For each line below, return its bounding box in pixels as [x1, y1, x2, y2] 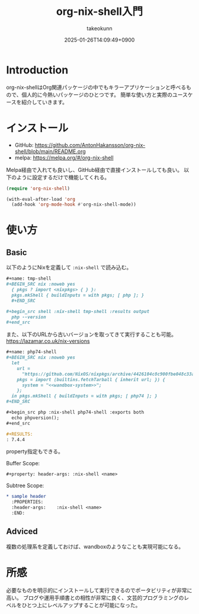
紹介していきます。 [21, 98, 68, 105]
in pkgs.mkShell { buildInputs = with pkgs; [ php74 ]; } [11, 393, 158, 399]
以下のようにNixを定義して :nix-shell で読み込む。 [6, 264, 132, 271]
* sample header [6, 494, 46, 500]
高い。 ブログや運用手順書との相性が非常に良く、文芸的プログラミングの [6, 594, 184, 601]
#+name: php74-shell [6, 349, 57, 355]
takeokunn [86, 24, 113, 32]
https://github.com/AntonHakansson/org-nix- [34, 141, 146, 148]
